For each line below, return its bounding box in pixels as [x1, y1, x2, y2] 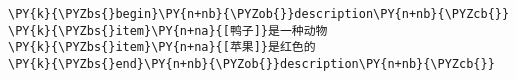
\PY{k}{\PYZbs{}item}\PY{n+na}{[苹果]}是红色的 [8, 40, 316, 55]
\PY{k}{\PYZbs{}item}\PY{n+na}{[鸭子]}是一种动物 [8, 23, 328, 38]
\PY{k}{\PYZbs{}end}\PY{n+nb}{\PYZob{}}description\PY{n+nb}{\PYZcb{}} [8, 56, 495, 71]
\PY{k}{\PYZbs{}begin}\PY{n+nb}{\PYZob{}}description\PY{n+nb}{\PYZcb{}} [8, 7, 510, 21]
